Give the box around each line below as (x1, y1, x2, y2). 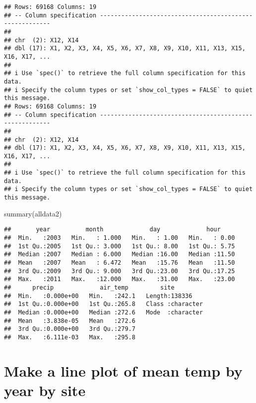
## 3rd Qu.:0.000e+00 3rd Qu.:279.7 (4, 325, 135, 333)
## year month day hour (4, 226, 221, 233)
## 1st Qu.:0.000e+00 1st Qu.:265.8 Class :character (4, 301, 203, 308)
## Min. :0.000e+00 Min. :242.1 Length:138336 (4, 292, 192, 300)
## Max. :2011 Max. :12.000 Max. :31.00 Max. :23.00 (4, 276, 235, 283)
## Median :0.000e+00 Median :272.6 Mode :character (4, 308, 203, 316)
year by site (4, 380, 86, 400)
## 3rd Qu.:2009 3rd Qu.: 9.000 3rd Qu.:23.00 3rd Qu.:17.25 (4, 267, 235, 275)
